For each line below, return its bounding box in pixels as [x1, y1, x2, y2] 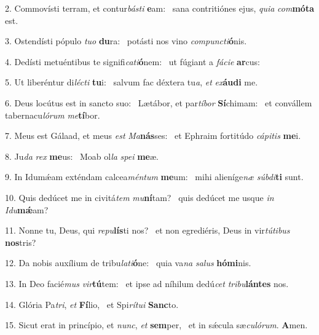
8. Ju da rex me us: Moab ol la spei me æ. [5, 149, 159, 162]
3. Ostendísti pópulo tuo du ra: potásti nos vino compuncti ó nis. [5, 34, 247, 47]
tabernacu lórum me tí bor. [5, 108, 100, 121]
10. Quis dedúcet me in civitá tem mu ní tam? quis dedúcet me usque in [5, 191, 274, 203]
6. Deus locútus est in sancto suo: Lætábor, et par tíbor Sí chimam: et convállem [5, 96, 312, 109]
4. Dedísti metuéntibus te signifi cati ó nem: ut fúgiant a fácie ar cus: [5, 55, 260, 68]
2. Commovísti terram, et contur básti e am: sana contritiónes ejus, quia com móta [5, 2, 314, 14]
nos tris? [5, 235, 36, 248]
